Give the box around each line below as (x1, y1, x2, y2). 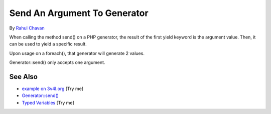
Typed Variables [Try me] (22, 99, 75, 105)
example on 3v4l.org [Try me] (22, 85, 84, 92)
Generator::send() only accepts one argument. (9, 59, 105, 65)
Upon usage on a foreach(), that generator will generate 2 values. (9, 50, 145, 56)
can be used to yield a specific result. (9, 41, 87, 47)
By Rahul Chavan (9, 25, 45, 31)
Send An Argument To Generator (9, 7, 149, 18)
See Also (9, 72, 38, 81)
